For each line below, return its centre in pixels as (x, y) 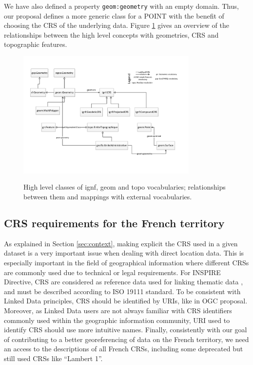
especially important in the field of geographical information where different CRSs (126, 263)
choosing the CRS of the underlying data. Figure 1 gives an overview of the (117, 25)
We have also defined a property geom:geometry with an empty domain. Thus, (121, 6)
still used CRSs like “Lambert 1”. (53, 358)
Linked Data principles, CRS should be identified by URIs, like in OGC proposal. (126, 301)
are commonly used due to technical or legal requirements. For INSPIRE (112, 272)
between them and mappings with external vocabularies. (108, 197)
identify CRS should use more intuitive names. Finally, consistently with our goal (126, 330)
